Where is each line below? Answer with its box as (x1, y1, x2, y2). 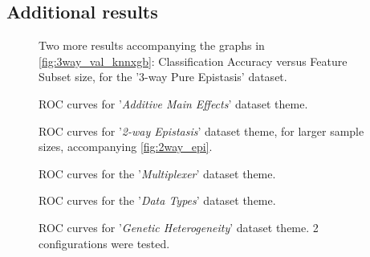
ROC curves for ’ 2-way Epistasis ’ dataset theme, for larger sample (39, 122, 364, 139)
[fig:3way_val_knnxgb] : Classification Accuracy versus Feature (39, 52, 348, 69)
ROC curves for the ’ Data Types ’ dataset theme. (39, 192, 276, 209)
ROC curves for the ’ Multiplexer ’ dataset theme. (39, 165, 276, 182)
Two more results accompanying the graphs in (39, 37, 265, 54)
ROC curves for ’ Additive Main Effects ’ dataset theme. (39, 95, 308, 112)
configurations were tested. (39, 235, 170, 251)
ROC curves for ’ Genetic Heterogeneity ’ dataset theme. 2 (39, 218, 319, 235)
